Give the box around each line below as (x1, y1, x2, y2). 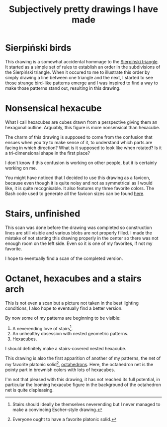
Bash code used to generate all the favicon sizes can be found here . (5, 191, 145, 197)
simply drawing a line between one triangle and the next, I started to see (5, 74, 153, 80)
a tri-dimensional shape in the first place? (5, 150, 90, 156)
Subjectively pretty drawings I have (8, 3, 159, 15)
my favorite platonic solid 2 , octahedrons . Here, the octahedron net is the (5, 361, 154, 368)
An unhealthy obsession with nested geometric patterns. (12, 331, 129, 337)
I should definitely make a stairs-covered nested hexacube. (5, 346, 127, 352)
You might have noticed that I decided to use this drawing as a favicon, (5, 175, 151, 181)
